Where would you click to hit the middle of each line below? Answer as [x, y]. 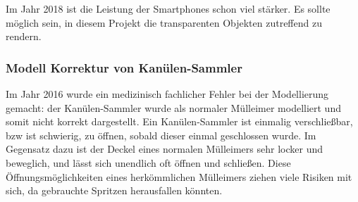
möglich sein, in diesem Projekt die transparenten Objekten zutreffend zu [164, 22]
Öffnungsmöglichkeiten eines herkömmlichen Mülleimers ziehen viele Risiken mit [179, 176]
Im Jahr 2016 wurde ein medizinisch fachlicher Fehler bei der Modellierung [167, 94]
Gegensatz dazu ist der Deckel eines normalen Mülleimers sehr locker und [164, 149]
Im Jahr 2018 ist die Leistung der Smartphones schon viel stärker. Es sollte [168, 8]
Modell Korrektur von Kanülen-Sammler [124, 67]
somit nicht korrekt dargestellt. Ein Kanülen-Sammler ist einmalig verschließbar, [179, 121]
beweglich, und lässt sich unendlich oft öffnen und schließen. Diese [148, 162]
